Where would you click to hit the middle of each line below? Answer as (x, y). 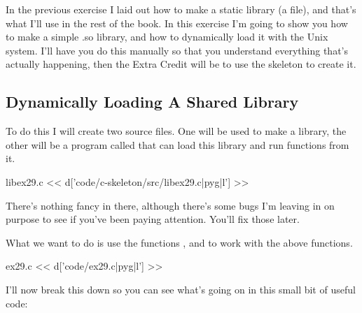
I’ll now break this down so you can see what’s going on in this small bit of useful (181, 289)
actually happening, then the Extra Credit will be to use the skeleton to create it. (181, 64)
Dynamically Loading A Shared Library (152, 102)
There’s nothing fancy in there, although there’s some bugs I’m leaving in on (170, 205)
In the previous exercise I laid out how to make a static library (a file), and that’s (181, 9)
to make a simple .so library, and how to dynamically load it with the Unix (167, 37)
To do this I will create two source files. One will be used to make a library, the (176, 131)
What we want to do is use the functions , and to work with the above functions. (179, 242)
